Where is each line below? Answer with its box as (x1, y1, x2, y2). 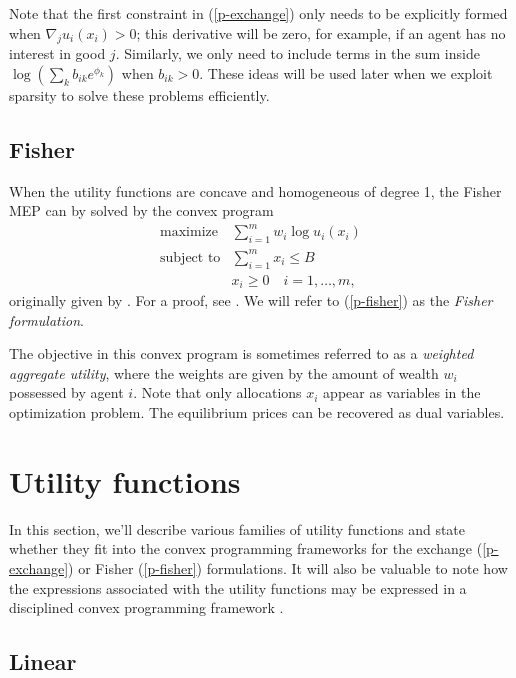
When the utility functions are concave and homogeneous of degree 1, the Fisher (9, 180, 502, 201)
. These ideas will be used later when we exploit (199, 62, 493, 83)
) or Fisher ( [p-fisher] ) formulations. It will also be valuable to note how (68, 557, 508, 578)
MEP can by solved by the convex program (9, 200, 274, 221)
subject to (160, 250, 221, 265)
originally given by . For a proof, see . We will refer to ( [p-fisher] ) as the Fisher (9, 290, 493, 311)
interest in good (9, 43, 106, 64)
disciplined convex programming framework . (9, 597, 284, 618)
